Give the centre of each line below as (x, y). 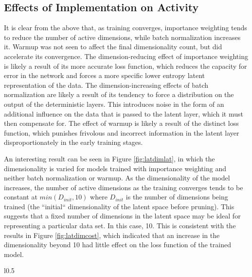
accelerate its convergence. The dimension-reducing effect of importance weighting (126, 56)
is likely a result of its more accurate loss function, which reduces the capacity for (126, 66)
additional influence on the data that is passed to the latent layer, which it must (124, 113)
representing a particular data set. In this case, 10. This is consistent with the (120, 226)
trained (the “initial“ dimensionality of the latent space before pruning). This (119, 206)
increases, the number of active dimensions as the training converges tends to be (124, 187)
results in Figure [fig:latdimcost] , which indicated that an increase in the (112, 235)
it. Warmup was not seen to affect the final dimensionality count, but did (113, 47)
